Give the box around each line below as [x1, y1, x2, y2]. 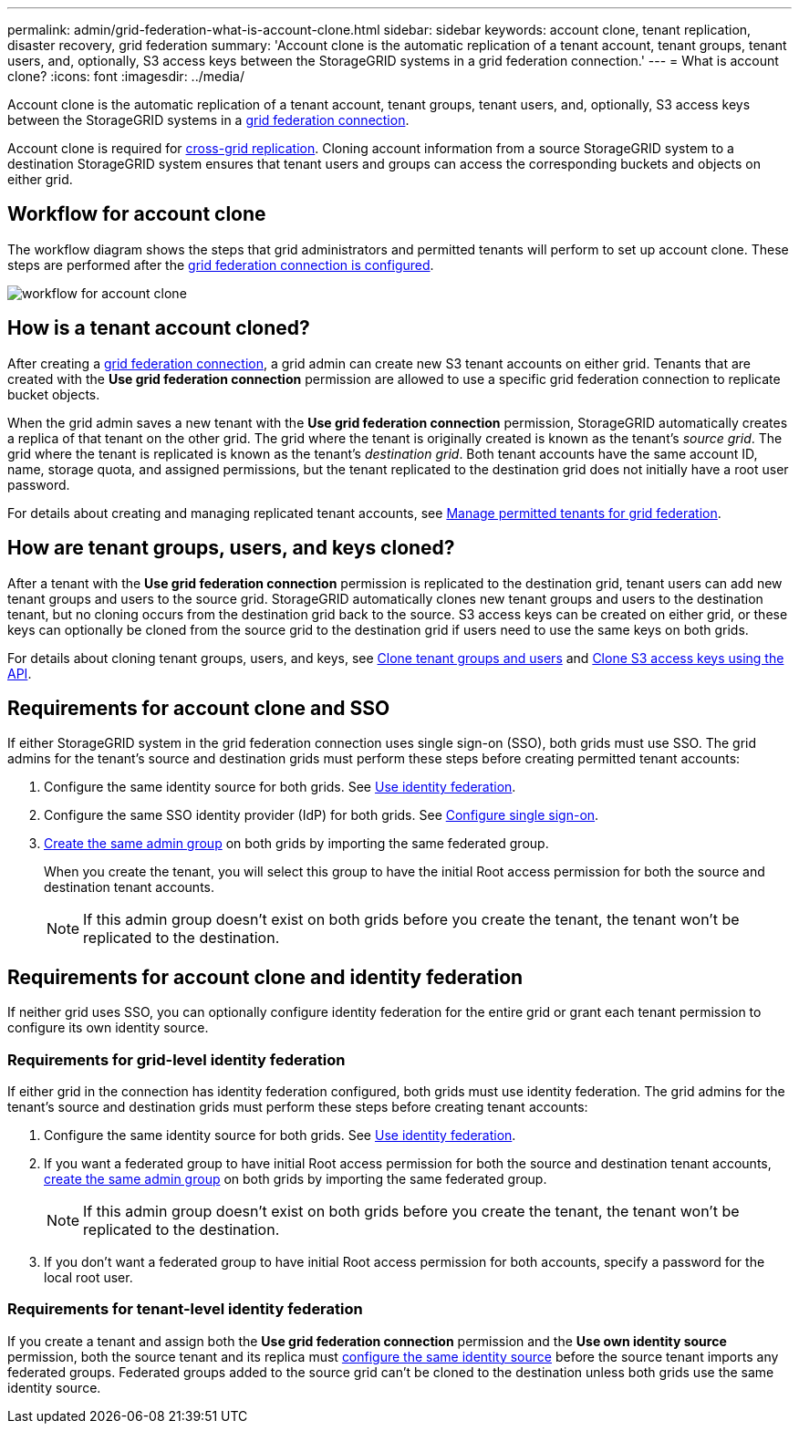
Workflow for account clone [7, 202, 266, 226]
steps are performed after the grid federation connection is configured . [7, 256, 434, 273]
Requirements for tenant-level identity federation [7, 1300, 363, 1319]
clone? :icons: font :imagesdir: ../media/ [7, 68, 245, 84]
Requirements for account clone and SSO [7, 696, 390, 720]
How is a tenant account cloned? [7, 316, 310, 340]
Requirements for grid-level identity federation [7, 1050, 346, 1069]
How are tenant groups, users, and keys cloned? [7, 536, 455, 560]
